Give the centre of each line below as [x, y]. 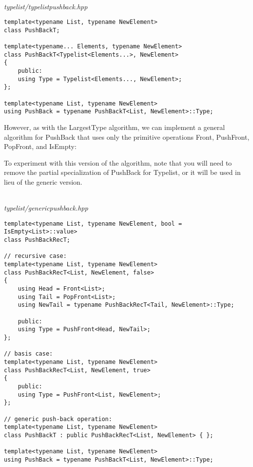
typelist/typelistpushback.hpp [46, 6]
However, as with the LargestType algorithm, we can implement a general [115, 127]
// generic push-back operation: [58, 419]
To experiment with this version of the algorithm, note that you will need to [118, 162]
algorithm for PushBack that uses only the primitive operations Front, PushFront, [127, 137]
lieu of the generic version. [43, 182]
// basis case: [29, 354]
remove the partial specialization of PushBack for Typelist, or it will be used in [122, 172]
